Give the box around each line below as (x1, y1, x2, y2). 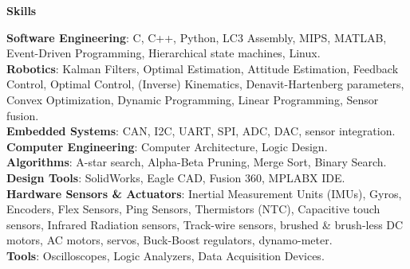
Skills (6, 2, 37, 18)
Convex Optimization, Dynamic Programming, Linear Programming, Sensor (6, 91, 379, 107)
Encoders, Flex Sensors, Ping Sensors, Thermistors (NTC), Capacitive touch (6, 201, 380, 217)
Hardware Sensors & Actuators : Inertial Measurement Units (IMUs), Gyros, (6, 185, 402, 201)
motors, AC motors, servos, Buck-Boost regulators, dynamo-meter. (6, 232, 333, 248)
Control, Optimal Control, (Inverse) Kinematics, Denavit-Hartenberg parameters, (6, 76, 404, 92)
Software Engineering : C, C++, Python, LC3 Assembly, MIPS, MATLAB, (6, 29, 387, 45)
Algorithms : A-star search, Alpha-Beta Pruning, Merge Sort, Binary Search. (6, 154, 387, 170)
